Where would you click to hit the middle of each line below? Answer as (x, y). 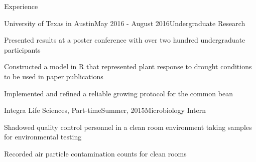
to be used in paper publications (54, 76)
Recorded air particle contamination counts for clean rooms (95, 153)
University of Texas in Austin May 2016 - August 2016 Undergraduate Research (125, 23)
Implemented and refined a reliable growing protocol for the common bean (118, 93)
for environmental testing (43, 137)
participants (22, 49)
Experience (21, 6)
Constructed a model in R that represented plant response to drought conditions (128, 66)
